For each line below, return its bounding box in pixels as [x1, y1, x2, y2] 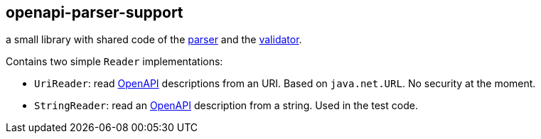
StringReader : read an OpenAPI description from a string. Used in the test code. [34, 99, 418, 112]
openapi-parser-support [6, 4, 183, 21]
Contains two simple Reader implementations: [6, 55, 223, 68]
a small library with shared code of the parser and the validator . [6, 33, 302, 46]
